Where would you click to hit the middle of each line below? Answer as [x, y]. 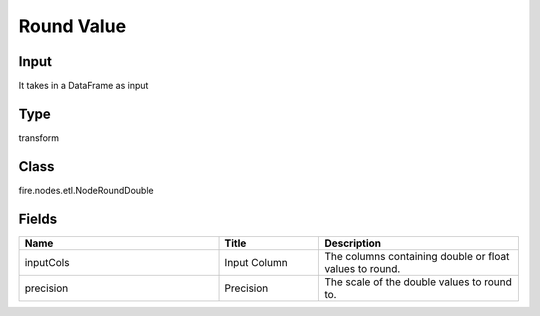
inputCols [47, 262]
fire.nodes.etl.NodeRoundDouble [86, 190]
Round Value [72, 26]
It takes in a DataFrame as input [83, 86]
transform [39, 137]
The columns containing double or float [417, 256]
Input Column [256, 262]
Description [353, 243]
